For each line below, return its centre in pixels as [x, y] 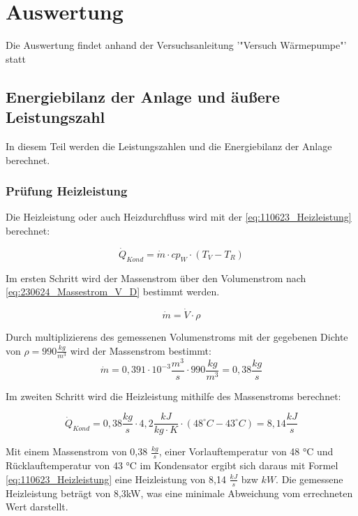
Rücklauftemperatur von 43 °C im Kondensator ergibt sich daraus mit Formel [172, 465]
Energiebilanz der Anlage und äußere [143, 96]
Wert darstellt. [37, 507]
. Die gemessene [309, 479]
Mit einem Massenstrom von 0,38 [77, 451]
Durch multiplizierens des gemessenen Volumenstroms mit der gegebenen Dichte [177, 336]
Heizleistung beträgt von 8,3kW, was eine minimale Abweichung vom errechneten [179, 493]
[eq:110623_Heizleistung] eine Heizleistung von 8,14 [116, 479]
